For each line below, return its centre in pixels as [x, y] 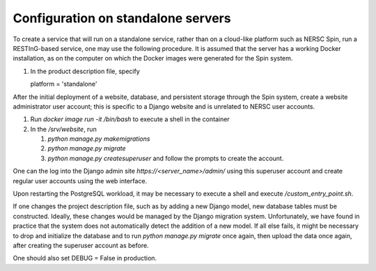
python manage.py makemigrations [99, 139]
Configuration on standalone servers [122, 18]
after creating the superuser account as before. [81, 245]
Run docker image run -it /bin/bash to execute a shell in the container [130, 119]
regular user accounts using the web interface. [80, 180]
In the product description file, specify [85, 71]
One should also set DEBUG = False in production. [85, 258]
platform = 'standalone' [64, 84]
